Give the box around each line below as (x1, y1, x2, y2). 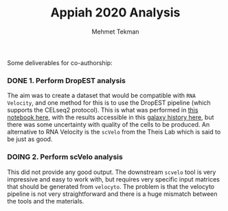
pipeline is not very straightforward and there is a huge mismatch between (7, 190, 218, 198)
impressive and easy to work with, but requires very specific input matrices (7, 175, 220, 183)
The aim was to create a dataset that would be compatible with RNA (7, 91, 196, 100)
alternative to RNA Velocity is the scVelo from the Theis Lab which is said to (7, 128, 221, 136)
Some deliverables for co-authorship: (7, 58, 113, 66)
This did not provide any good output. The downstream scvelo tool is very (7, 168, 216, 176)
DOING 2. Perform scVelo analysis (7, 152, 124, 162)
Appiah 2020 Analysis (50, 5, 181, 21)
